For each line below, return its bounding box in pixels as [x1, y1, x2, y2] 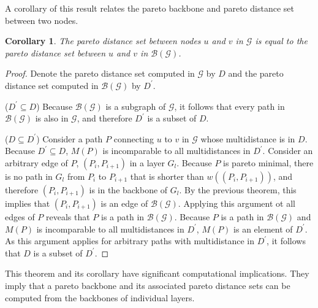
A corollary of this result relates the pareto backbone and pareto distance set [5, 2, 294, 14]
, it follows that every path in [174, 99, 285, 112]
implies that [5, 196, 50, 209]
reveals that [46, 210, 90, 223]
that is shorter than [130, 169, 204, 182]
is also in [35, 112, 69, 125]
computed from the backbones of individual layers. [5, 291, 195, 304]
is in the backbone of [89, 183, 168, 196]
